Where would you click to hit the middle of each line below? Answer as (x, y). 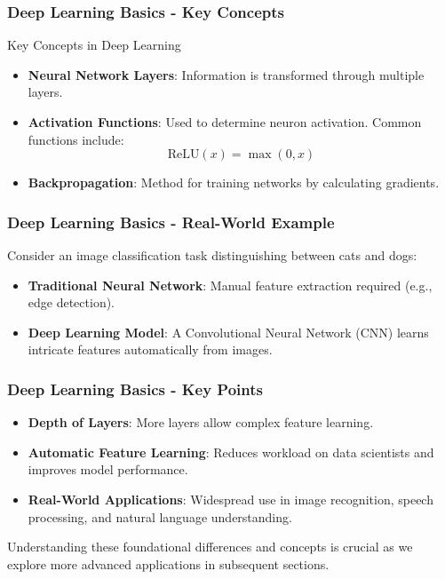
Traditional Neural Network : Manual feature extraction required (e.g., (230, 285)
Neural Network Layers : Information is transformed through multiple (226, 74)
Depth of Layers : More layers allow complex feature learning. (201, 422)
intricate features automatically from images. (150, 349)
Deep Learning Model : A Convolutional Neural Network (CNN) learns (228, 332)
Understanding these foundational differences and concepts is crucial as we (210, 547)
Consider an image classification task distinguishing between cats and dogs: (212, 255)
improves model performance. (108, 469)
